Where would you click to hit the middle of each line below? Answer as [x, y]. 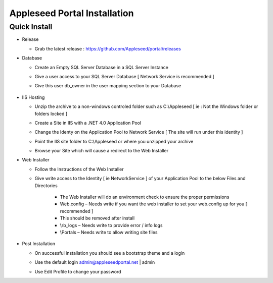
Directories [46, 185]
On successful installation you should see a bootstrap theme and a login [110, 253]
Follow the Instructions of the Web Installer [79, 169]
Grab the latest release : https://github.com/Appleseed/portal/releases [108, 48]
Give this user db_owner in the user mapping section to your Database [108, 86]
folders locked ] [51, 114]
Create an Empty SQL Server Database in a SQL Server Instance [102, 67]
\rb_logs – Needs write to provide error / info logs [111, 225]
